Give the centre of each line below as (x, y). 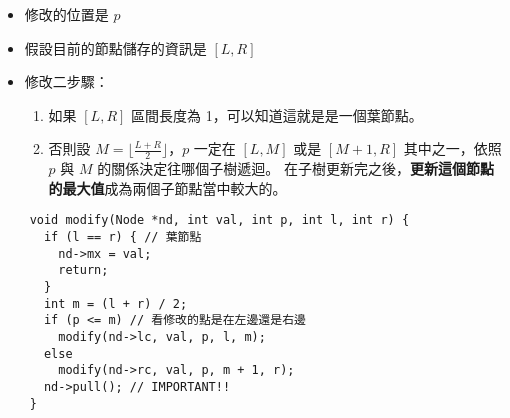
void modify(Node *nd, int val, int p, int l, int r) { (219, 220)
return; (83, 270)
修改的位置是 (66, 14)
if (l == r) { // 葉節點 (122, 237)
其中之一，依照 (452, 148)
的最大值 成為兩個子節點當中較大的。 (167, 187)
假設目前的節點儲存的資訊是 (115, 47)
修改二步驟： (66, 81)
